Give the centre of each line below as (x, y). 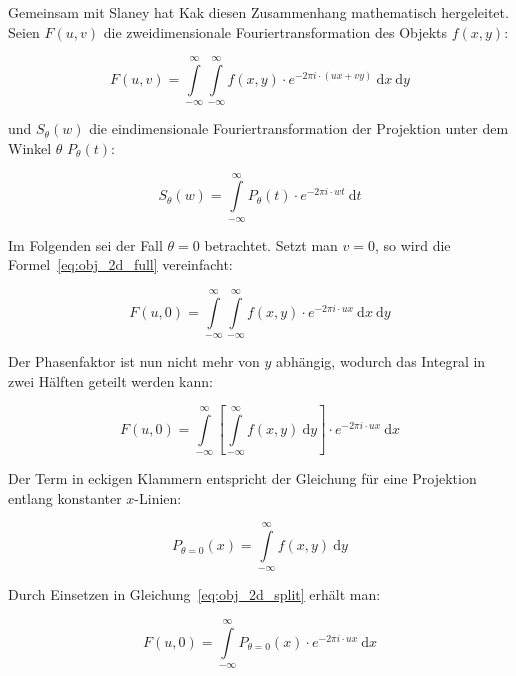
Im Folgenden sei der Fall (85, 244)
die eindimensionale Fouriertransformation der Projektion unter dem (299, 128)
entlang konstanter (65, 497)
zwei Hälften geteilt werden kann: (110, 380)
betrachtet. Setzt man (271, 244)
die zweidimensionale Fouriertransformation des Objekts (275, 31)
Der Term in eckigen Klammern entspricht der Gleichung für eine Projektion (242, 478)
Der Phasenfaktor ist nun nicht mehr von (134, 361)
